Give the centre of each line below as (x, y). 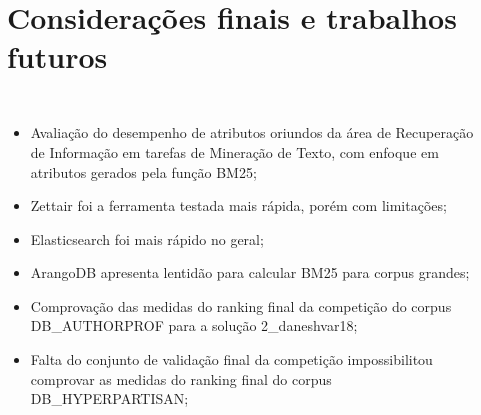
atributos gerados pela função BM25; (143, 171)
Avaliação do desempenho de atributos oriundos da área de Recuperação (252, 132)
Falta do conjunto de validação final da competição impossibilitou (231, 359)
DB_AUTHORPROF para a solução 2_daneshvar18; (194, 325)
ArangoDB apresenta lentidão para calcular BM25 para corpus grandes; (250, 272)
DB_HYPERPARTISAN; (109, 398)
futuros (57, 56)
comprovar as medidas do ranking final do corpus (181, 378)
